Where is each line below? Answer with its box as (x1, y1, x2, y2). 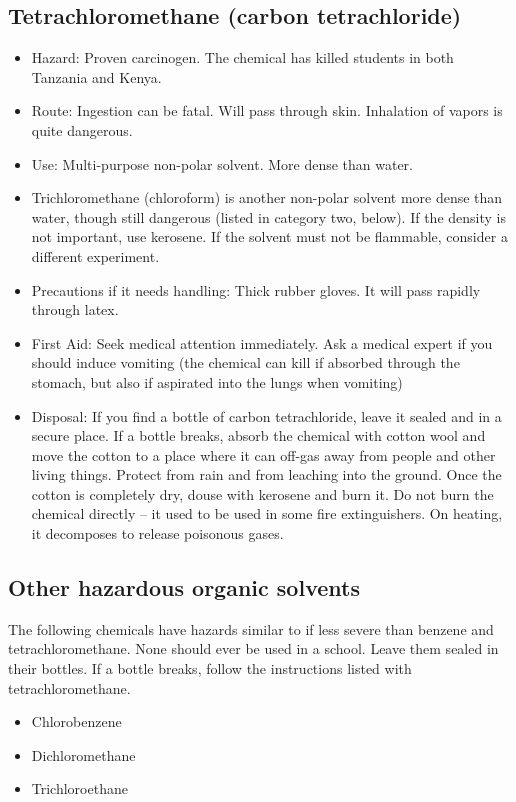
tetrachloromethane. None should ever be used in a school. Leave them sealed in (8, 638, 499, 659)
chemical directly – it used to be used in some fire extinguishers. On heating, (31, 503, 503, 524)
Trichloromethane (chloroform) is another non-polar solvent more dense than (31, 187, 503, 208)
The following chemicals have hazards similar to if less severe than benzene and (8, 618, 494, 639)
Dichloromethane (31, 744, 136, 765)
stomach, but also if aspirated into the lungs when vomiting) (31, 371, 403, 392)
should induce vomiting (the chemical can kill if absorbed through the (31, 352, 460, 373)
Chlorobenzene (31, 711, 122, 732)
